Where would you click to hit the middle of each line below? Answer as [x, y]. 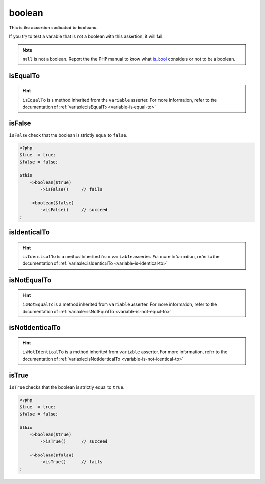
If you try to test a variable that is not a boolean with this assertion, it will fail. [86, 36]
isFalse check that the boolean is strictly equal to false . [68, 135]
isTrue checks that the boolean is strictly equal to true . [67, 387]
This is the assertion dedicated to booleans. [53, 28]
